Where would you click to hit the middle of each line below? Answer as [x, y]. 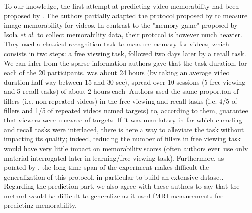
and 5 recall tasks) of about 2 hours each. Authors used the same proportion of [121, 91]
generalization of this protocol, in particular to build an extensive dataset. [114, 176]
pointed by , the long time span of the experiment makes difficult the [107, 167]
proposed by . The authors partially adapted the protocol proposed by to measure [126, 15]
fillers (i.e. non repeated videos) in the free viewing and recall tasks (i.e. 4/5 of [121, 100]
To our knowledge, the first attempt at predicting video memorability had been [122, 6]
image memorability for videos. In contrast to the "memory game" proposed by [121, 25]
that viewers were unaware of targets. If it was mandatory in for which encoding [123, 120]
